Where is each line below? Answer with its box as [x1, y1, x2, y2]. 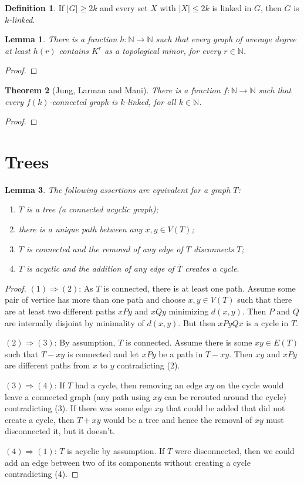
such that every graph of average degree [156, 33, 296, 45]
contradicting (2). [117, 359, 180, 371]
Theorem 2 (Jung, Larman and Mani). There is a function [5, 83, 221, 96]
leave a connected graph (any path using [5, 390, 150, 402]
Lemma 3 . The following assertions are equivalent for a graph [5, 183, 231, 195]
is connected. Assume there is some [125, 336, 252, 348]
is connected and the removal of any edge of [26, 242, 183, 255]
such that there [237, 293, 292, 306]
